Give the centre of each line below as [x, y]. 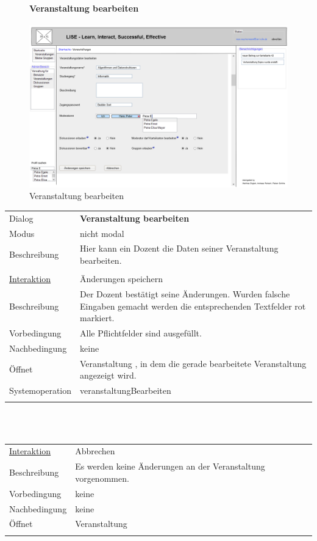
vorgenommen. [102, 478]
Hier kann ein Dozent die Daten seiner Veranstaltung [179, 248]
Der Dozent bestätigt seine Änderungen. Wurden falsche [185, 293]
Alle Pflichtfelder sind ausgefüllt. [141, 332]
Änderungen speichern [121, 279]
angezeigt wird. [108, 375]
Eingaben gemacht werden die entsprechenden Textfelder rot [193, 306]
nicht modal [102, 233]
